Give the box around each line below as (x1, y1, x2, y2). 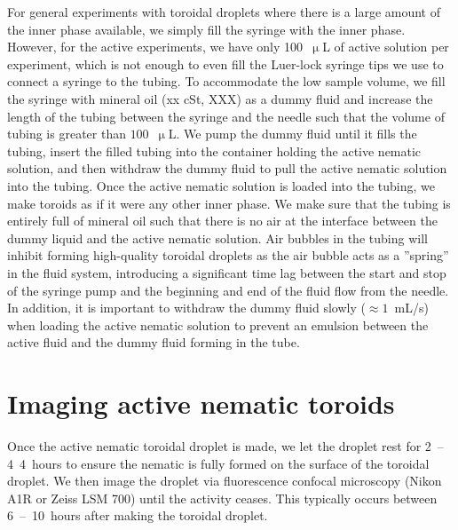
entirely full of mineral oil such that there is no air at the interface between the (7, 211, 438, 230)
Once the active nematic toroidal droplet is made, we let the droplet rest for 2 (7, 437, 431, 455)
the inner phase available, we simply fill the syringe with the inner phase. (7, 20, 406, 38)
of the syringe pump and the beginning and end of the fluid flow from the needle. (7, 281, 449, 299)
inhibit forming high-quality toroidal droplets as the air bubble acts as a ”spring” (7, 246, 449, 265)
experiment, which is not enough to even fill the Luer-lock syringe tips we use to (7, 54, 444, 73)
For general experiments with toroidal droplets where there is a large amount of (7, 3, 441, 20)
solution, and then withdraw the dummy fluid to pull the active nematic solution (7, 159, 447, 178)
